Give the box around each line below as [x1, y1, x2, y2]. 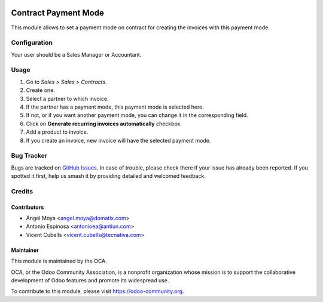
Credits [11, 187, 33, 195]
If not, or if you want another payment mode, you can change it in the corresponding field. [26, 112, 248, 119]
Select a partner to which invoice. [26, 95, 109, 102]
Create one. [26, 87, 55, 94]
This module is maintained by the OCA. [11, 257, 107, 265]
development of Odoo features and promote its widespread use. [11, 276, 169, 283]
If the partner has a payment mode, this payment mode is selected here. [26, 103, 205, 110]
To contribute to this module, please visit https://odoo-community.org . [11, 288, 185, 295]
